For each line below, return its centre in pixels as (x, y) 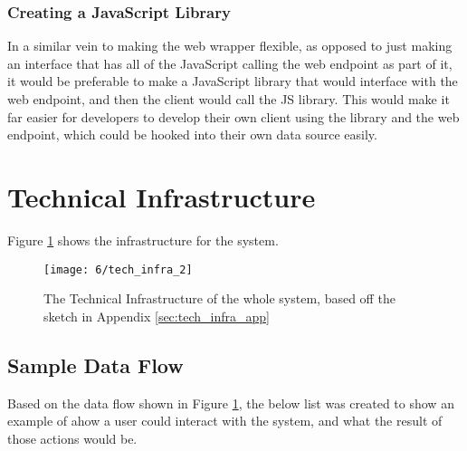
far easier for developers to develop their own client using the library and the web (233, 116)
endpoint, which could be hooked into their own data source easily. (192, 134)
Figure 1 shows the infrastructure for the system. (143, 240)
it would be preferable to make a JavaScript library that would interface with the (233, 81)
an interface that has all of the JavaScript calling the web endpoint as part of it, (230, 63)
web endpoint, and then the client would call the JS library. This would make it (229, 99)
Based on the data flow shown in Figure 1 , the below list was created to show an (231, 403)
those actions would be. (72, 438)
